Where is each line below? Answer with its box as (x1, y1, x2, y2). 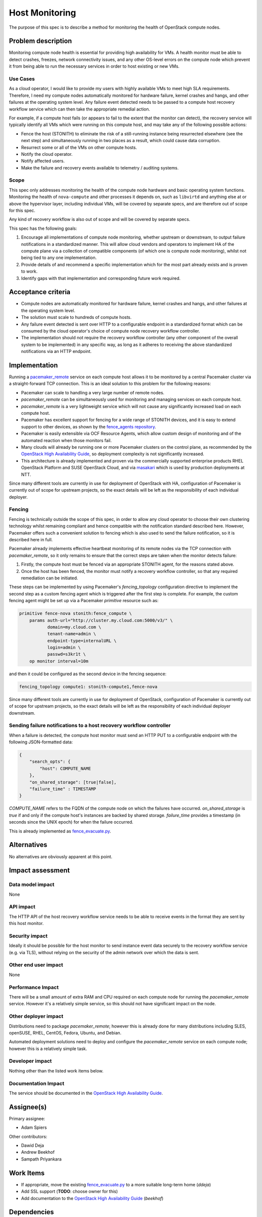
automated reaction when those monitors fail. (21, 437, 112, 443)
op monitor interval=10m (29, 658, 89, 664)
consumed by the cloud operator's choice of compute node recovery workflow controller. (21, 328, 200, 333)
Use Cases (9, 75, 35, 82)
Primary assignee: (9, 1115, 46, 1122)
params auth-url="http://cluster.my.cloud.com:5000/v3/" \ (29, 617, 173, 623)
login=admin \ (47, 645, 81, 650)
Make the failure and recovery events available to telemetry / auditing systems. (21, 165, 179, 170)
